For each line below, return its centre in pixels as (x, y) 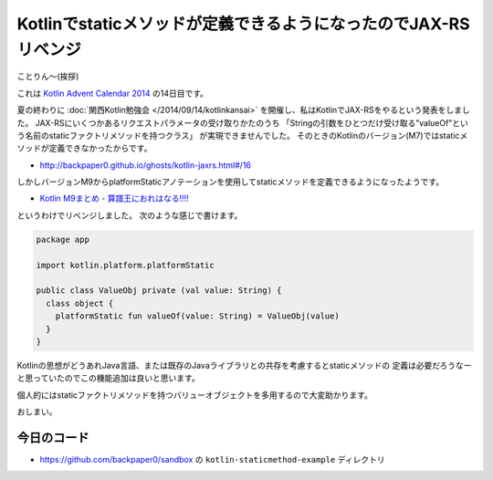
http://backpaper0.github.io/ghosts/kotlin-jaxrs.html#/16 (145, 165)
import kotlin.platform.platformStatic (125, 265)
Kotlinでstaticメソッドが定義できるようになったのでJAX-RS (243, 24)
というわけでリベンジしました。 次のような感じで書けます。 (130, 215)
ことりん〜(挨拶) (48, 77)
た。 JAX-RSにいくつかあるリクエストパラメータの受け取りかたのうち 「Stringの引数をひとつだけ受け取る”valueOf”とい (243, 122)
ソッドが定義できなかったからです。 (84, 148)
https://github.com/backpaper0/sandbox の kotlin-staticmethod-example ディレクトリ (212, 460)
